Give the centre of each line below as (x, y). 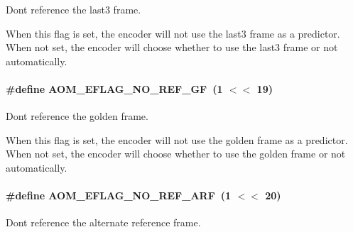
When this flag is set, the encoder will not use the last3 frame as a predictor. (173, 33)
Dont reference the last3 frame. (74, 9)
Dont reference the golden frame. (77, 116)
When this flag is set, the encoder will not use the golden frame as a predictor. (177, 139)
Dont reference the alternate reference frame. (103, 222)
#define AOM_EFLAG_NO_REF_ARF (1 (119, 195)
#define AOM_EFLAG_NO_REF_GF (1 (114, 88)
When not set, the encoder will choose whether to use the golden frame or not (176, 154)
